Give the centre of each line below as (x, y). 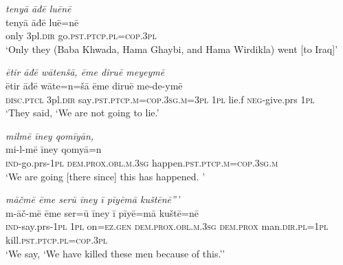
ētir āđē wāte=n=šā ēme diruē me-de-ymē (94, 85)
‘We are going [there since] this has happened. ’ (106, 176)
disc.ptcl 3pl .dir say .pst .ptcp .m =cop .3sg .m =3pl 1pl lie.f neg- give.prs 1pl (160, 99)
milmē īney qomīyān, (50, 135)
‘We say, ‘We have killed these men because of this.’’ (115, 253)
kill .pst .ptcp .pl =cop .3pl (57, 239)
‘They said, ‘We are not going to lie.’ (82, 113)
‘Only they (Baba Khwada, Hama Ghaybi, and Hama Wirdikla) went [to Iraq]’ (172, 49)
